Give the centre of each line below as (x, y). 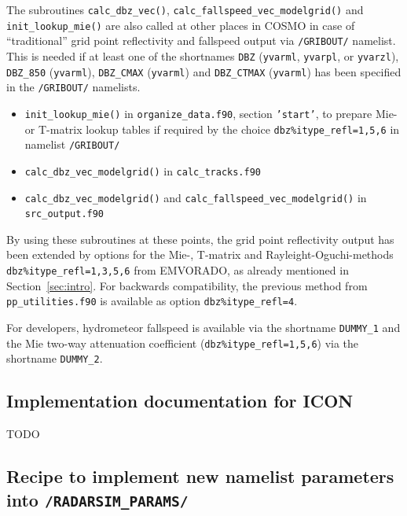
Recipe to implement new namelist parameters (200, 476)
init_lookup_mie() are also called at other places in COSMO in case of (181, 25)
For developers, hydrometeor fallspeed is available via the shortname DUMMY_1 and (203, 327)
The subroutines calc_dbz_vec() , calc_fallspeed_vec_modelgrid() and (185, 9)
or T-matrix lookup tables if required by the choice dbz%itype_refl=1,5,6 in (212, 129)
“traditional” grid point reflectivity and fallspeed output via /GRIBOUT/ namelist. (201, 41)
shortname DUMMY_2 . (55, 358)
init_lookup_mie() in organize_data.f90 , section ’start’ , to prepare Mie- (211, 113)
